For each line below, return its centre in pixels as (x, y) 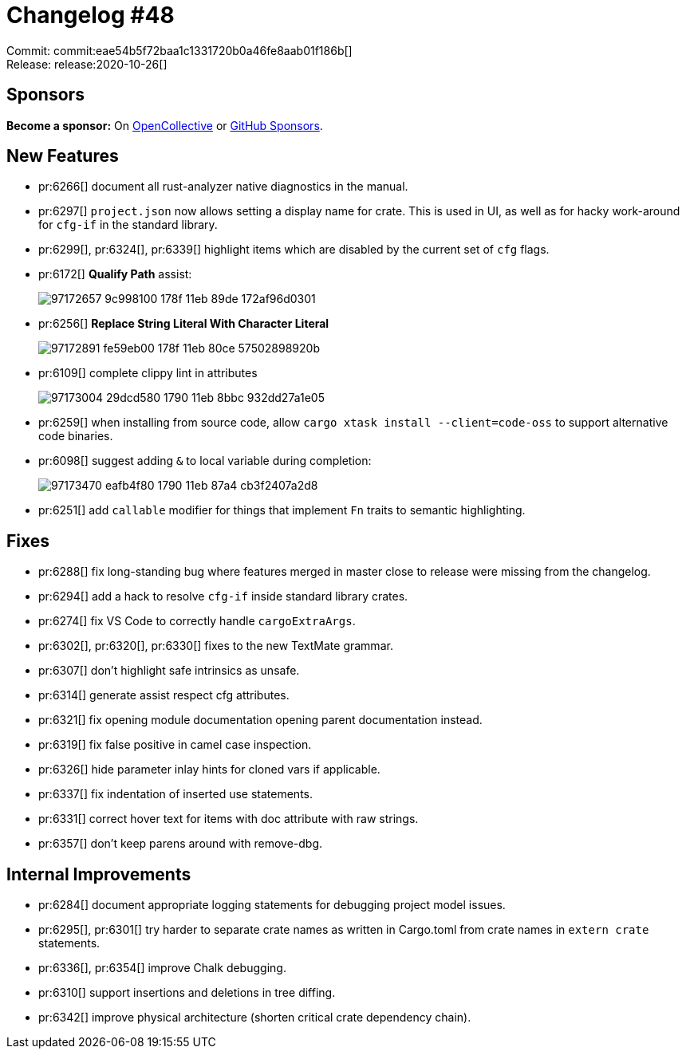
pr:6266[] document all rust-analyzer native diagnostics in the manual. (223, 187)
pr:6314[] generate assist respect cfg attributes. (164, 695)
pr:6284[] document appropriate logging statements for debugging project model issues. (272, 905)
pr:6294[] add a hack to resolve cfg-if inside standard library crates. (223, 596)
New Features (63, 156)
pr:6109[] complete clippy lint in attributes (148, 373)
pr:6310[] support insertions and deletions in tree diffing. (187, 993)
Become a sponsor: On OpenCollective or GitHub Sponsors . (165, 125)
